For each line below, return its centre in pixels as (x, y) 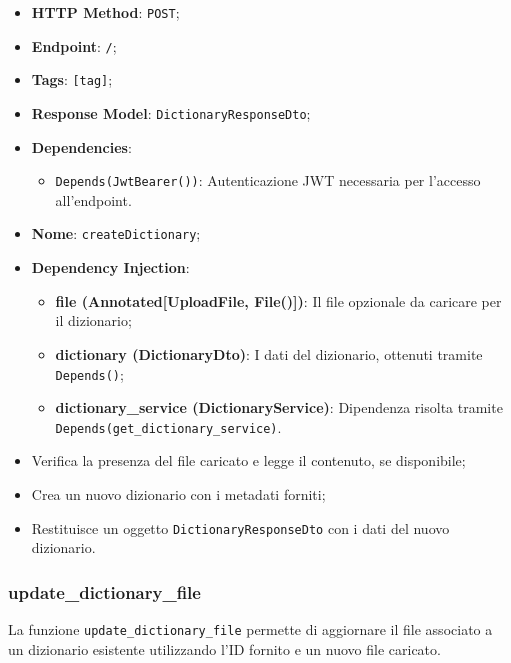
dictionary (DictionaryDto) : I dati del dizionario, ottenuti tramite (269, 353)
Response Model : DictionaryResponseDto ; (171, 112)
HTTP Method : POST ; (105, 12)
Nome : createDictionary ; (116, 233)
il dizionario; (93, 320)
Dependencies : (81, 146)
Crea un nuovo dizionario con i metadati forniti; (178, 494)
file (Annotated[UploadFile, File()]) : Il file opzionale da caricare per (278, 300)
